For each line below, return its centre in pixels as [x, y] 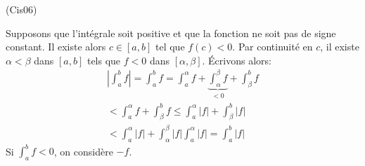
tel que [170, 47]
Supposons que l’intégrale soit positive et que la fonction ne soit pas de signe [171, 33]
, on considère [83, 151]
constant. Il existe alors [56, 47]
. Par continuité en [273, 47]
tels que [104, 60]
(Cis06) [21, 9]
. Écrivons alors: [237, 60]
